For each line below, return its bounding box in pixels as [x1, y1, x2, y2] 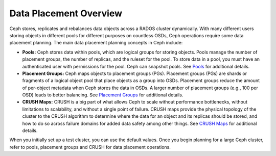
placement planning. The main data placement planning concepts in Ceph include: [9, 40, 183, 46]
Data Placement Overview [9, 8, 123, 19]
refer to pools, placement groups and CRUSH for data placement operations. [9, 144, 171, 150]
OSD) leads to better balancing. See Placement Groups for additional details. [22, 92, 183, 98]
